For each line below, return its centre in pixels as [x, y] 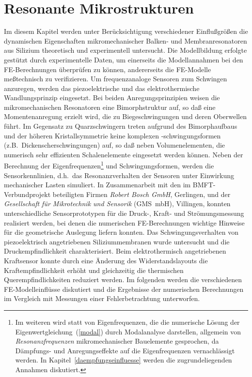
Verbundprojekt [27, 194]
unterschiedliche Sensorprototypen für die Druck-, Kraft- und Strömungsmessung [124, 213]
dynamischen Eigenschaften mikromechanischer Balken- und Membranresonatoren [126, 40]
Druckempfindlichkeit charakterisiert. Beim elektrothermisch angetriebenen [115, 251]
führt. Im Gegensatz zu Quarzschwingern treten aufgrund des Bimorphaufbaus [121, 126]
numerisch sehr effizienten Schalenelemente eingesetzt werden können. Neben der [124, 154]
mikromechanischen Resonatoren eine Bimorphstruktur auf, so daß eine [110, 107]
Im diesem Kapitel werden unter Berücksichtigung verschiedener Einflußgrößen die [126, 31]
